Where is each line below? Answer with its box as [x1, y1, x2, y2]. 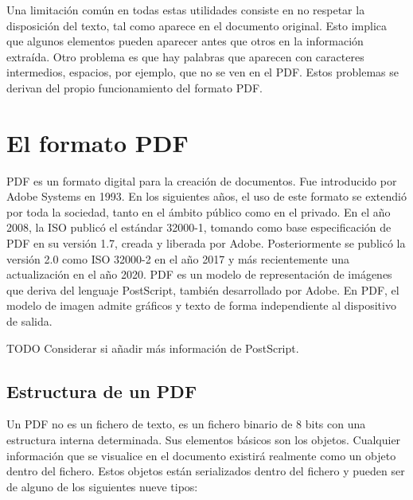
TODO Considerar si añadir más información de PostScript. [6, 339, 299, 356]
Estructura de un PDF [6, 378, 197, 403]
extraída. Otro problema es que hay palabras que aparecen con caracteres [6, 48, 364, 64]
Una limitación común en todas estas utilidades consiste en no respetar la [6, 2, 365, 18]
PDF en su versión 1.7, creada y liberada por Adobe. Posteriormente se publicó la [6, 235, 406, 252]
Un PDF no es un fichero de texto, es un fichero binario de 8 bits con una [6, 416, 366, 432]
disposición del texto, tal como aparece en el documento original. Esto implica [6, 17, 388, 33]
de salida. [6, 313, 53, 330]
